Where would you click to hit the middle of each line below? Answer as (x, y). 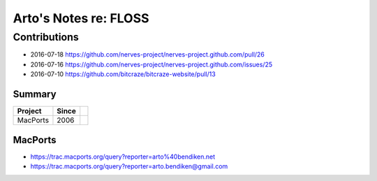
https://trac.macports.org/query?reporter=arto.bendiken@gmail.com (129, 166)
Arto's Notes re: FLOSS (81, 18)
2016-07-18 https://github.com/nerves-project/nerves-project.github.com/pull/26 (148, 55)
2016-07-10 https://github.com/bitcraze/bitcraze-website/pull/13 (123, 74)
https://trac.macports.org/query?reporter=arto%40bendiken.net (123, 157)
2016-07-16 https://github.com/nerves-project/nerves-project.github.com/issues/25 (151, 64)
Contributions (46, 37)
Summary (35, 94)
